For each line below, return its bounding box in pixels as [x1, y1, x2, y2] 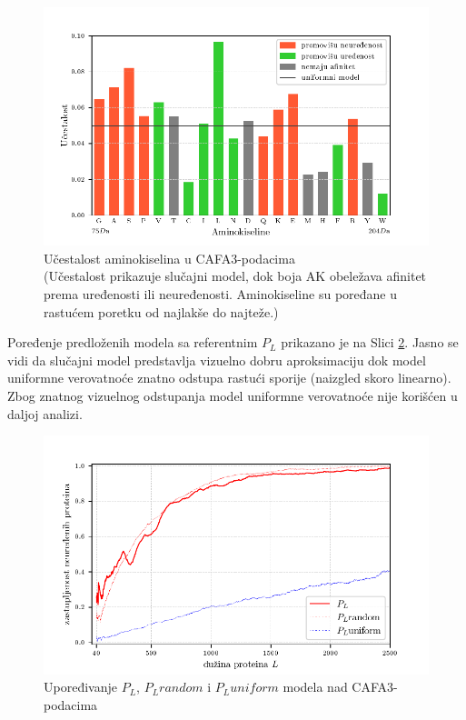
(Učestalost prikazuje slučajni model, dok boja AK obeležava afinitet [44, 266, 427, 285]
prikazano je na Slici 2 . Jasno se [281, 333, 459, 352]
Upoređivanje [44, 677, 117, 696]
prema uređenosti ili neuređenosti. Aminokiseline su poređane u [44, 285, 397, 304]
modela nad [283, 677, 348, 696]
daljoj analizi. [7, 404, 83, 423]
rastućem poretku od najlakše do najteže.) [44, 302, 279, 321]
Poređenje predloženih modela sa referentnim [7, 333, 258, 352]
